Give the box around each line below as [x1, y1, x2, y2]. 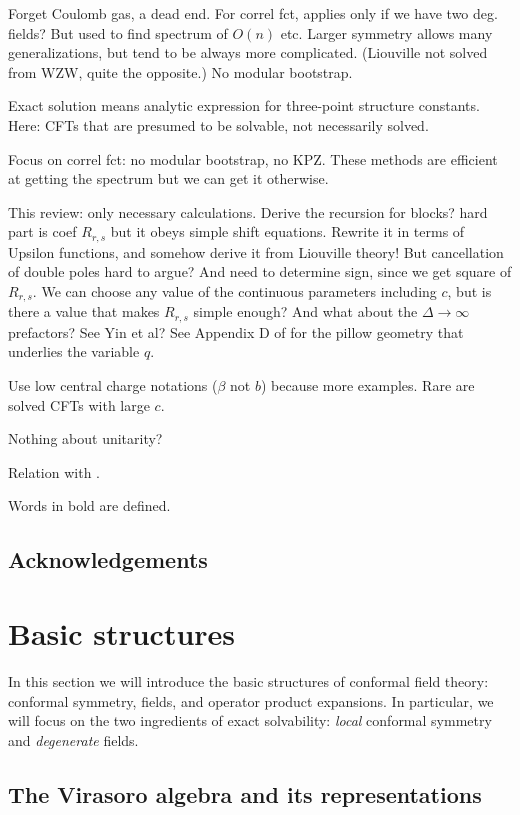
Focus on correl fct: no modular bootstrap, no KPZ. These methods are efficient [8, 148, 498, 169]
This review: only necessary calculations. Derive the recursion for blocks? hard [8, 201, 488, 222]
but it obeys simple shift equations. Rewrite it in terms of [110, 221, 465, 242]
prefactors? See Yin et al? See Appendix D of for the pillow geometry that [8, 321, 464, 342]
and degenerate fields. [8, 729, 139, 750]
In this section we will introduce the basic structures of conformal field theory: [8, 670, 489, 691]
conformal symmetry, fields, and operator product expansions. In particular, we [8, 690, 494, 711]
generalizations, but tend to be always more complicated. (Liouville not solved [8, 42, 488, 63]
